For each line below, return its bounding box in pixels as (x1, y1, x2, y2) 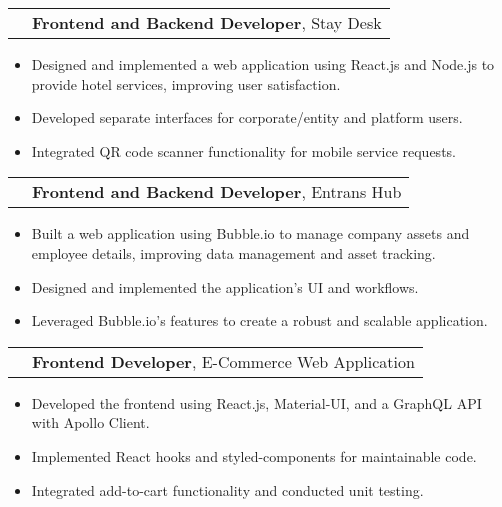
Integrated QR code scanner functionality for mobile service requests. (31, 140, 456, 161)
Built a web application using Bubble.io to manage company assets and (31, 223, 470, 244)
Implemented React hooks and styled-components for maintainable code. (31, 445, 477, 466)
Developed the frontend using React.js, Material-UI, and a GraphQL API (31, 392, 482, 413)
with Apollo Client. (31, 412, 150, 433)
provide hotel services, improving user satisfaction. (31, 73, 341, 94)
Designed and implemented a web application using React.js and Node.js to (31, 54, 495, 74)
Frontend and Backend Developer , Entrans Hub (32, 180, 402, 204)
